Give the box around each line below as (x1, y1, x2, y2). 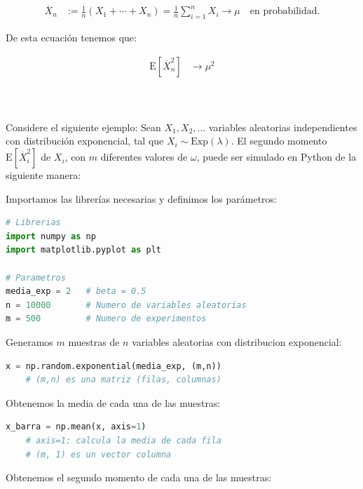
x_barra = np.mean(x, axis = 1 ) (6, 422, 146, 432)
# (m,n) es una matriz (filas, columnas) (25, 375, 221, 385)
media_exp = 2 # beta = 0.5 (6, 286, 146, 297)
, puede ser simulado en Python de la (196, 149, 357, 164)
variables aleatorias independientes (208, 119, 357, 134)
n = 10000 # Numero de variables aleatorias (6, 300, 247, 310)
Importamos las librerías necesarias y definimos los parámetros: (6, 191, 277, 206)
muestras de (68, 335, 120, 349)
